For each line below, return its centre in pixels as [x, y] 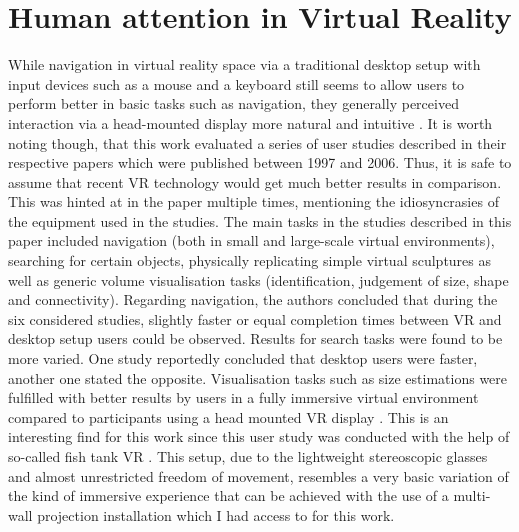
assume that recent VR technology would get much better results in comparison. [255, 181]
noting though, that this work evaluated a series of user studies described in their [257, 142]
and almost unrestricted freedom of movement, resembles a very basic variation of [258, 475]
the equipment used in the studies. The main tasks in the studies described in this [260, 220]
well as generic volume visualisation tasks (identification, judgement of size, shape [258, 279]
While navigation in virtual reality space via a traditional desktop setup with [244, 64]
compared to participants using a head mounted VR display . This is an [228, 416]
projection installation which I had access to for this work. [216, 514]
